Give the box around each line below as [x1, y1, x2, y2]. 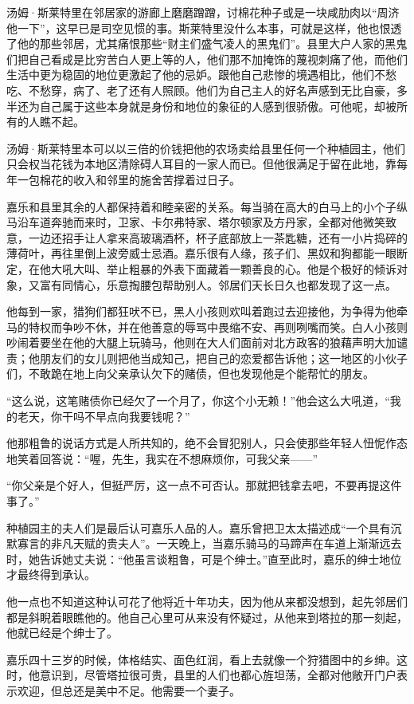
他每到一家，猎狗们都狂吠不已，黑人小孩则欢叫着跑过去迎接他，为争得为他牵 [6, 303, 408, 320]
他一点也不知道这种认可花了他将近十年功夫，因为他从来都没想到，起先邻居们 [6, 593, 408, 609]
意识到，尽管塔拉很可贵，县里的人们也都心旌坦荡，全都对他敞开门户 [39, 667, 396, 683]
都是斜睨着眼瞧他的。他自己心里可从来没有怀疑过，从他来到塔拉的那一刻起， [6, 608, 408, 625]
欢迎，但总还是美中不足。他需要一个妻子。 [17, 682, 240, 698]
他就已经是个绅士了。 [6, 624, 118, 641]
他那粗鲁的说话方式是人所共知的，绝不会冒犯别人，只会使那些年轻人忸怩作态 [6, 435, 408, 451]
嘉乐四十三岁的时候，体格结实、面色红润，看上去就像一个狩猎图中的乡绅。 [6, 651, 396, 667]
